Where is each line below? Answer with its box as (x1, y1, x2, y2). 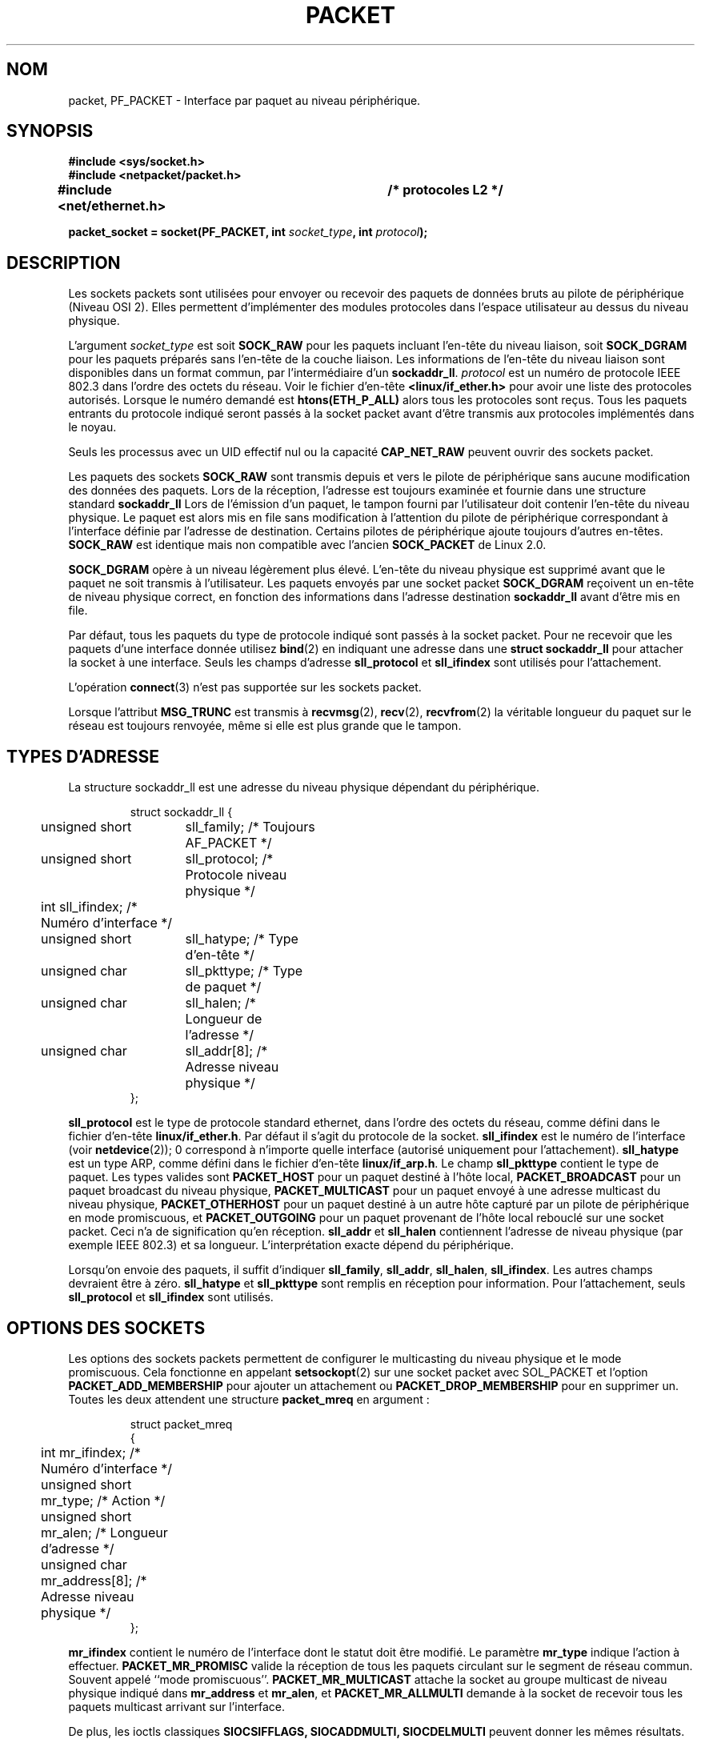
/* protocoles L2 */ (387, 182, 503, 198)
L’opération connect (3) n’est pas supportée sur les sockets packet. (68, 680, 422, 695)
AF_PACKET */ (185, 835, 272, 851)
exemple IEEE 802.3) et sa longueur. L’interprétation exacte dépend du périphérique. (68, 1238, 514, 1252)
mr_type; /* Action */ (41, 1492, 166, 1509)
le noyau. (68, 420, 117, 435)
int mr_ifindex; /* (41, 1444, 141, 1461)
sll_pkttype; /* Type (185, 963, 303, 980)
